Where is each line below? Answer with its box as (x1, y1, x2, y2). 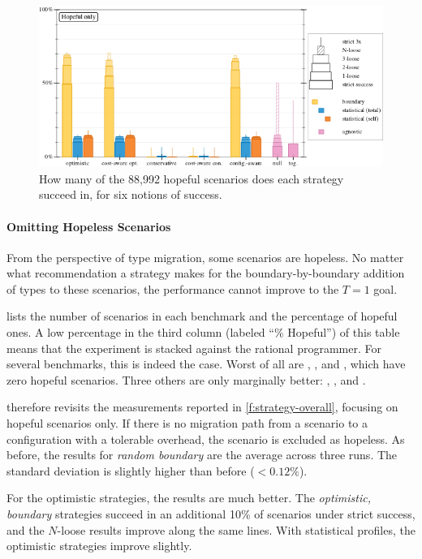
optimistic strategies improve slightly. (6, 537, 192, 554)
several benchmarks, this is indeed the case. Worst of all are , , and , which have (6, 355, 406, 372)
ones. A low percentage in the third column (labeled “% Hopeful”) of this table (6, 324, 400, 341)
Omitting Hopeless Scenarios (6, 217, 171, 234)
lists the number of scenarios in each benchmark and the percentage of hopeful (6, 307, 398, 325)
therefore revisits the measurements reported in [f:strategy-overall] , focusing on (6, 398, 398, 415)
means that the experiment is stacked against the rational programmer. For (6, 339, 381, 356)
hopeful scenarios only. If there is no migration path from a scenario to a (6, 415, 368, 432)
